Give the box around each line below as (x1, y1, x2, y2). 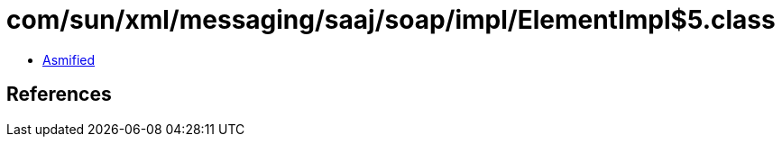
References (6, 83, 112, 106)
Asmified (42, 51, 96, 67)
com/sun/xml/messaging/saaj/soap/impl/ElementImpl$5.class (6, 4, 776, 35)
